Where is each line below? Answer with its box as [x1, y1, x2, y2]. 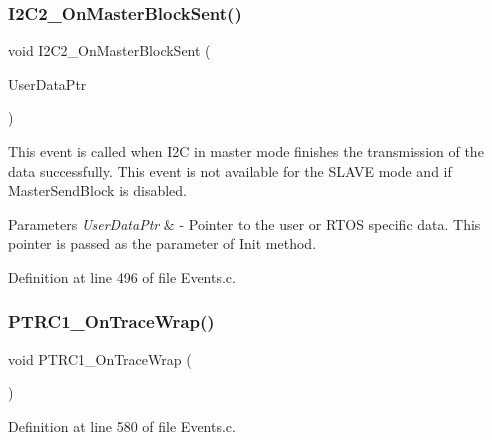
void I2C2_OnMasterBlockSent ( [8, 40, 211, 61]
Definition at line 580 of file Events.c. [8, 415, 236, 436]
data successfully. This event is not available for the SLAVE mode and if [8, 160, 452, 181]
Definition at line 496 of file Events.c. [8, 266, 236, 287]
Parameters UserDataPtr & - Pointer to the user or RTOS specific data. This [8, 213, 481, 234]
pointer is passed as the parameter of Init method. [8, 233, 317, 254]
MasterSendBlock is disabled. [8, 180, 187, 201]
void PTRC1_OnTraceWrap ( [8, 348, 192, 369]
